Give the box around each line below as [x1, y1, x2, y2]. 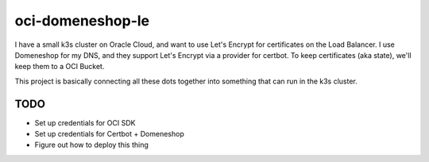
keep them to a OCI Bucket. [14, 62, 105, 71]
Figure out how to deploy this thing [34, 140, 149, 150]
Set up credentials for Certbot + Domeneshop [34, 129, 184, 139]
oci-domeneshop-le [14, 12, 150, 29]
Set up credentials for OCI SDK [34, 118, 136, 127]
